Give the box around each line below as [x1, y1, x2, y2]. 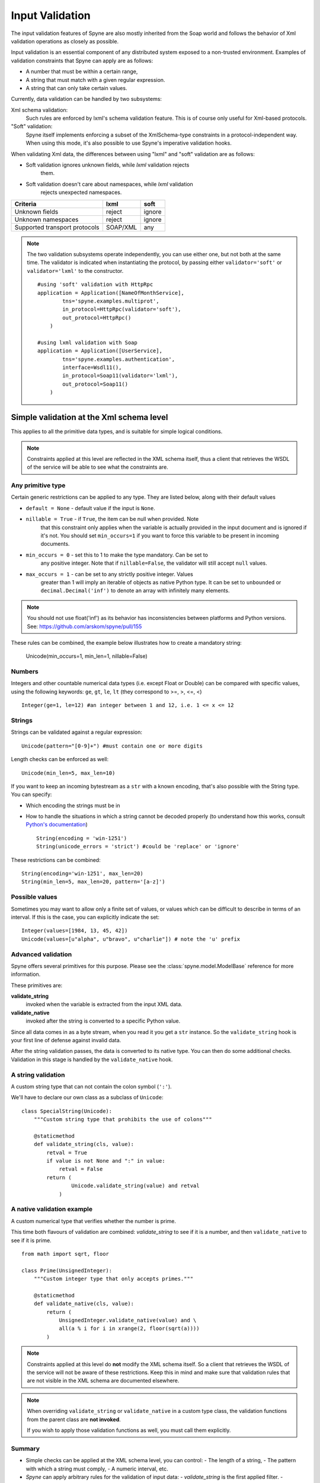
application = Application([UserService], [37, 348, 163, 354]
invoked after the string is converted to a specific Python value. [25, 1017, 181, 1024]
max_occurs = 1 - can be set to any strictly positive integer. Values [25, 570, 194, 578]
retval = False [59, 1166, 103, 1173]
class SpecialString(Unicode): [21, 1108, 113, 1115]
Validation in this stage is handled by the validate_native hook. [11, 1056, 173, 1063]
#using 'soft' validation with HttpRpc [37, 281, 153, 288]
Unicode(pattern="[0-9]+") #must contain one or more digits [21, 742, 203, 749]
